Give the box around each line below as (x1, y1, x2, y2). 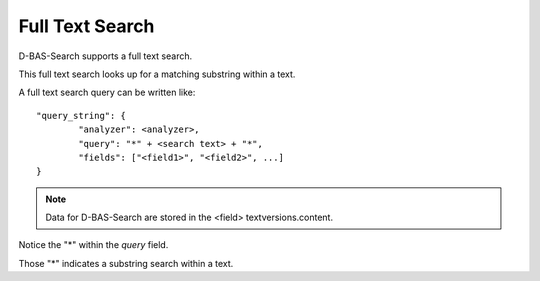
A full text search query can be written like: (18, 86, 196, 99)
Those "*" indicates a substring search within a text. (18, 257, 234, 269)
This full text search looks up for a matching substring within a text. (18, 68, 296, 80)
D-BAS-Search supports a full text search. (18, 50, 193, 62)
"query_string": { (36, 110, 127, 121)
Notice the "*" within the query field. (18, 239, 169, 251)
